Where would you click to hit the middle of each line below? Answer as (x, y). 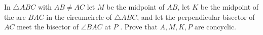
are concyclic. (215, 27)
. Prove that (139, 27)
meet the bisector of (48, 27)
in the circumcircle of (79, 16)
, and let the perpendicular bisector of (196, 16)
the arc (15, 16)
